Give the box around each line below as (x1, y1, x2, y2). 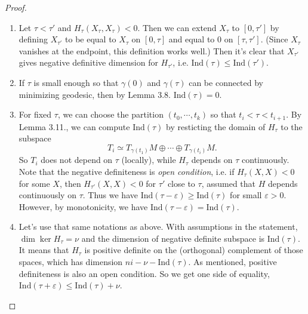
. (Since (260, 33, 288, 45)
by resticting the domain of (166, 120, 266, 133)
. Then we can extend (137, 21, 217, 33)
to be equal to (65, 33, 116, 45)
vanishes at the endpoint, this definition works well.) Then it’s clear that (19, 44, 285, 57)
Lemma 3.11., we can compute (19, 120, 130, 133)
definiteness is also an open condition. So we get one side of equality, (19, 267, 270, 279)
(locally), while (121, 153, 176, 166)
